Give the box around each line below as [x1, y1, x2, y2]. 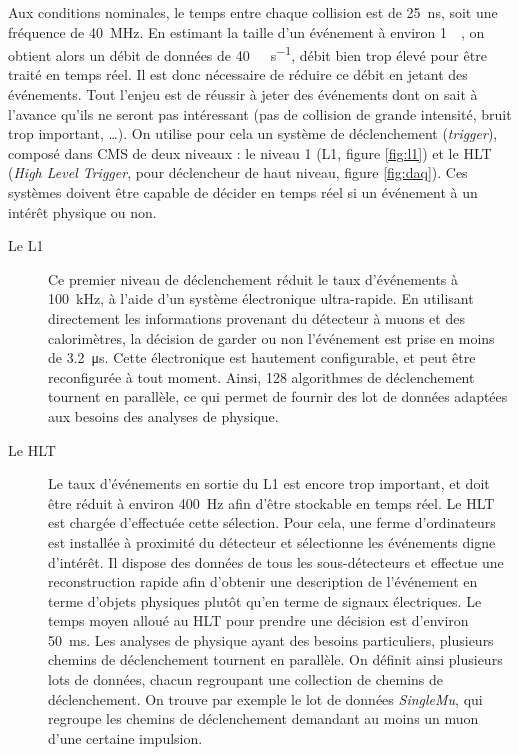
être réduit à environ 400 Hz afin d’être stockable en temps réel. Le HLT [48, 492, 495, 513]
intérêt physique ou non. [8, 201, 157, 222]
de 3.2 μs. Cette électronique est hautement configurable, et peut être [48, 347, 476, 368]
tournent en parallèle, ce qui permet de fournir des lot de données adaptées [48, 386, 508, 407]
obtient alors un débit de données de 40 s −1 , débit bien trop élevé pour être [8, 42, 487, 65]
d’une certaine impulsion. [48, 727, 203, 748]
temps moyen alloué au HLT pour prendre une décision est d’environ [48, 610, 469, 631]
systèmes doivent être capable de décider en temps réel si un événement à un [8, 182, 478, 202]
